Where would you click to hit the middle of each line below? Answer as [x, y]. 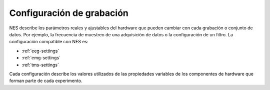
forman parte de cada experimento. [46, 81]
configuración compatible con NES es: [49, 42]
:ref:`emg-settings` [41, 58]
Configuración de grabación [69, 13]
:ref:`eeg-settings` [40, 51]
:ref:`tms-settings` [40, 65]
